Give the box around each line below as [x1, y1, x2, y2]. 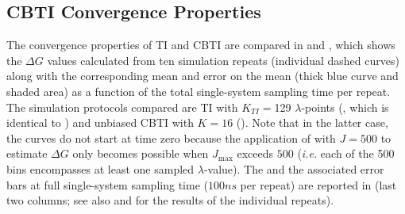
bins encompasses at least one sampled [6, 160, 195, 177]
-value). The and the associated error [203, 160, 384, 177]
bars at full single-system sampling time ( [6, 176, 208, 193]
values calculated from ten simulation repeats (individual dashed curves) [47, 52, 399, 68]
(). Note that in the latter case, [236, 114, 388, 131]
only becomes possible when [72, 145, 209, 162]
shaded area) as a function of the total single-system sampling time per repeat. [6, 82, 391, 99]
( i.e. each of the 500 [297, 145, 395, 162]
